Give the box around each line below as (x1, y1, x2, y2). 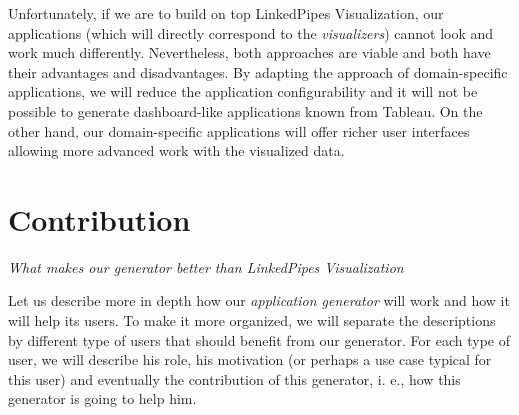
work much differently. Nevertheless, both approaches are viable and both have (8, 42, 491, 63)
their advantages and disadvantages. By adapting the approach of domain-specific (8, 61, 508, 82)
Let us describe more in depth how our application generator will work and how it (8, 290, 510, 311)
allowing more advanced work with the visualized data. (8, 140, 345, 161)
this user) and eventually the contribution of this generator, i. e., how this (8, 368, 461, 389)
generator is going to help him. (8, 388, 197, 409)
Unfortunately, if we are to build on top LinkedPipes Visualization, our (8, 3, 444, 23)
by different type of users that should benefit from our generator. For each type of (8, 329, 510, 350)
